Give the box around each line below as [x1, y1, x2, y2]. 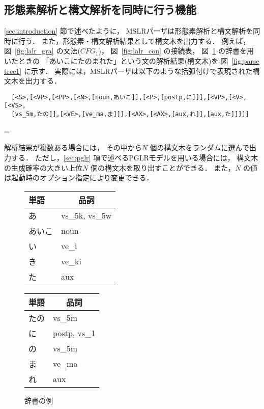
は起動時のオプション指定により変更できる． [4, 172, 154, 183]
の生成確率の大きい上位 [4, 162, 82, 173]
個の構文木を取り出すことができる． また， [90, 162, 236, 173]
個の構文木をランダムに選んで [150, 142, 249, 153]
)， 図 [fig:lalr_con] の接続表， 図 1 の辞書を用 [98, 45, 254, 56]
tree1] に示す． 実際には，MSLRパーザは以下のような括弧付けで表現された [4, 65, 253, 76]
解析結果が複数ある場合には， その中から [4, 142, 142, 153]
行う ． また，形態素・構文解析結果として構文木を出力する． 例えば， [18, 35, 250, 46]
